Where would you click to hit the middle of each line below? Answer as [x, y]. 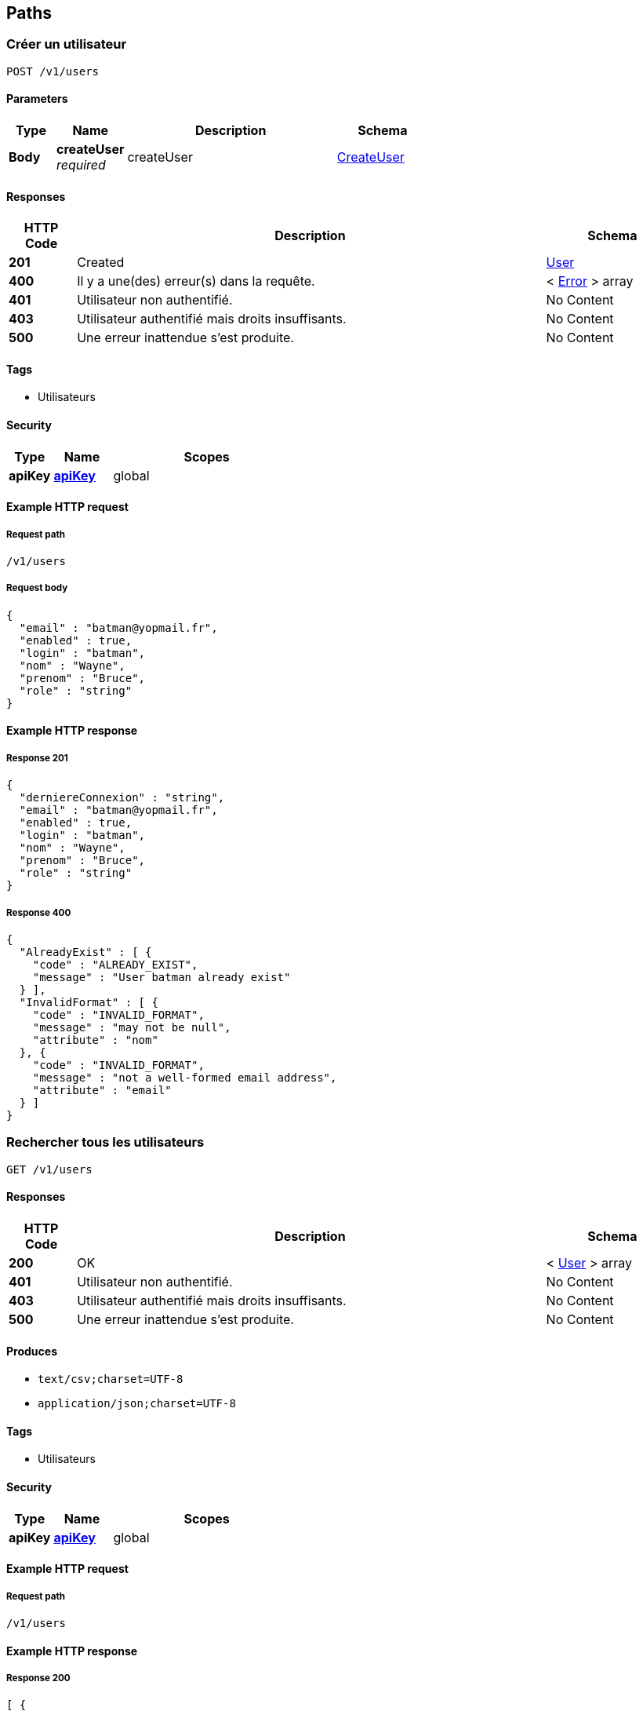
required [81, 165]
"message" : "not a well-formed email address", [185, 1078]
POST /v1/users [53, 71]
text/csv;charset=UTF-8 [111, 1379]
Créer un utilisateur [67, 44]
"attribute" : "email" [102, 1091]
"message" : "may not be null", [132, 1028]
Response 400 [39, 912]
